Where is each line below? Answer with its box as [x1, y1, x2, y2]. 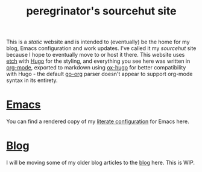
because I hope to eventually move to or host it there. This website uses [6, 51, 185, 59]
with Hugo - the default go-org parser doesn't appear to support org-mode [6, 71, 193, 78]
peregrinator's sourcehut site [26, 4, 177, 18]
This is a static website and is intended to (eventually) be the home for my [6, 38, 190, 46]
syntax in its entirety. [6, 77, 58, 84]
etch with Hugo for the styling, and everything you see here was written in [6, 57, 191, 65]
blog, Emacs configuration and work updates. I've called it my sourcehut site [6, 45, 197, 52]
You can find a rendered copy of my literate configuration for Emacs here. [6, 118, 189, 125]
